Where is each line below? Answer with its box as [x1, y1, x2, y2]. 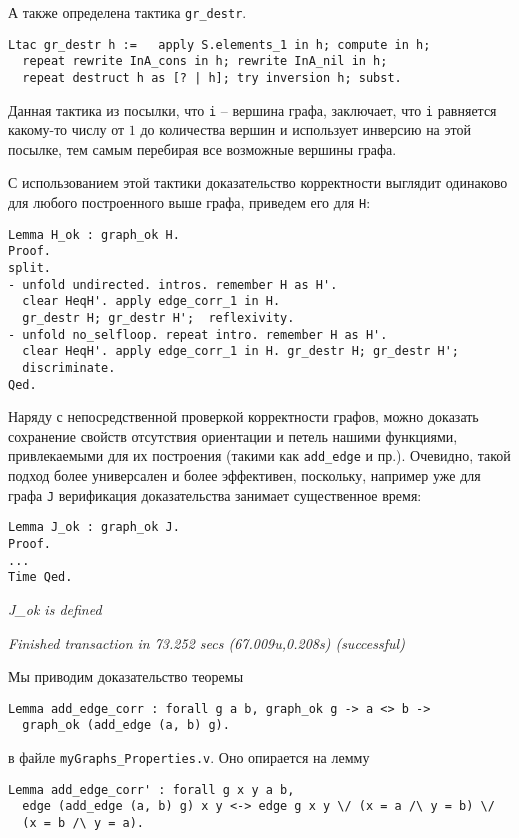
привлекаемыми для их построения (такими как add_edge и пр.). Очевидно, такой [8, 445, 511, 466]
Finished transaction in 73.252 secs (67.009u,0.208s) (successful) [8, 632, 405, 653]
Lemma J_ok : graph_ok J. [8, 520, 180, 535]
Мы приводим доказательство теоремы [8, 666, 244, 687]
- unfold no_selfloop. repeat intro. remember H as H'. [8, 327, 388, 342]
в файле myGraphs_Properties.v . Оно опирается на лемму [8, 747, 370, 768]
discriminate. [22, 360, 116, 375]
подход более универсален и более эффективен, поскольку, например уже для [8, 465, 481, 486]
